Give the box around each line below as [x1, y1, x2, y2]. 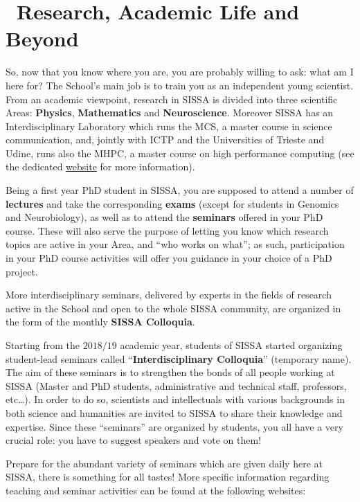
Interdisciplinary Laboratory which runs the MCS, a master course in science [6, 118, 332, 133]
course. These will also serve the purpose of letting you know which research [6, 223, 329, 237]
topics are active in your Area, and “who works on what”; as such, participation [6, 237, 345, 251]
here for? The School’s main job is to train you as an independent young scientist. [6, 78, 354, 92]
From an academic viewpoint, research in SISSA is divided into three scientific [6, 91, 338, 106]
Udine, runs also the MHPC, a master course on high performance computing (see [6, 145, 354, 160]
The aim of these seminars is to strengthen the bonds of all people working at [6, 365, 335, 379]
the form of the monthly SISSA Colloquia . [6, 314, 195, 329]
